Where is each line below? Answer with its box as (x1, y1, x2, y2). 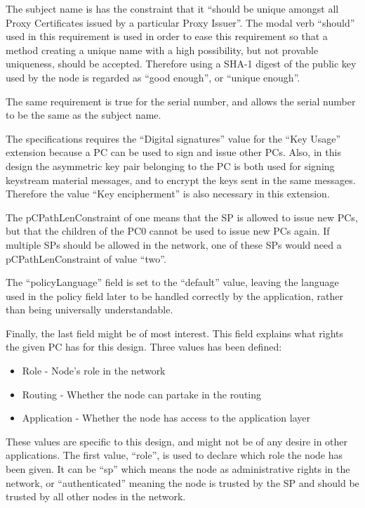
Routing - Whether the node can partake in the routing (22, 386, 262, 401)
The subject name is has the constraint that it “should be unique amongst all (6, 1, 339, 15)
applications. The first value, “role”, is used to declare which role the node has (6, 448, 343, 462)
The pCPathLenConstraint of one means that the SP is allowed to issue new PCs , (6, 209, 358, 224)
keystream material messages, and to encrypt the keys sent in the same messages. (6, 172, 356, 187)
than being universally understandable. (6, 302, 173, 317)
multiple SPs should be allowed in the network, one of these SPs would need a (6, 237, 342, 252)
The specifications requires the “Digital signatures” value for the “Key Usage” (6, 131, 341, 145)
